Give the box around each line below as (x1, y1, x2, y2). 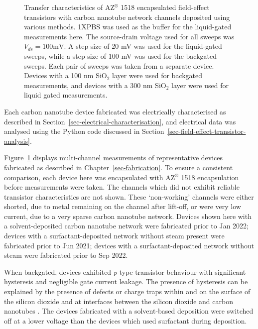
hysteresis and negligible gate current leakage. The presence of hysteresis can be (4, 276, 248, 287)
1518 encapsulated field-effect (121, 2, 210, 12)
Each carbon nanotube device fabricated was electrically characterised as (4, 106, 226, 116)
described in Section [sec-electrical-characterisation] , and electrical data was (4, 116, 236, 126)
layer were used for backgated (112, 70, 203, 81)
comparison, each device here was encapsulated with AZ (4, 172, 175, 182)
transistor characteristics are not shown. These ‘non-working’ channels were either (4, 191, 254, 202)
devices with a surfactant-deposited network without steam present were (4, 230, 225, 241)
